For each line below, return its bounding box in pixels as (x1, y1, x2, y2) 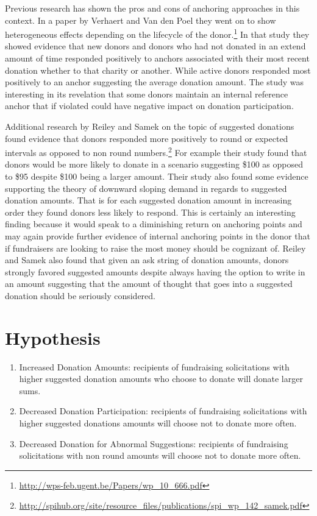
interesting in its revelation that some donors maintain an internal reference (5, 87, 288, 100)
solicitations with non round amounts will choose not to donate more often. (19, 449, 301, 462)
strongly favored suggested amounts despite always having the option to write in (5, 265, 305, 278)
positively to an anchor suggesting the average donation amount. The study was (5, 76, 304, 88)
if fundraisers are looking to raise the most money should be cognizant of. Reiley (5, 241, 306, 254)
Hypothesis (5, 325, 101, 350)
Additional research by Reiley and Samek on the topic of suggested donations (5, 120, 294, 132)
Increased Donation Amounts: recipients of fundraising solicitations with (19, 360, 290, 373)
